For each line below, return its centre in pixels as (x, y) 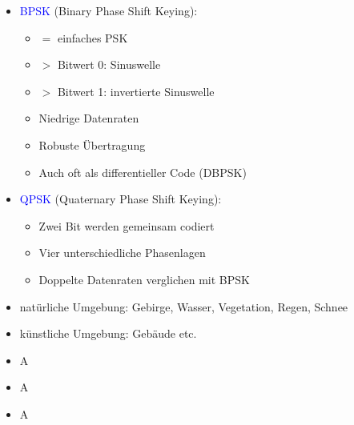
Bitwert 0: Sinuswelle (109, 64)
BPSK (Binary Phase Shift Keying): (109, 10)
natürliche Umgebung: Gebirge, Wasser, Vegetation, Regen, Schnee (184, 306)
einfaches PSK (93, 37)
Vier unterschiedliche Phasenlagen (122, 253)
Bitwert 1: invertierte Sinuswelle (136, 91)
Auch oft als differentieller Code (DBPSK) (143, 172)
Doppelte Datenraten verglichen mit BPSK (144, 279)
